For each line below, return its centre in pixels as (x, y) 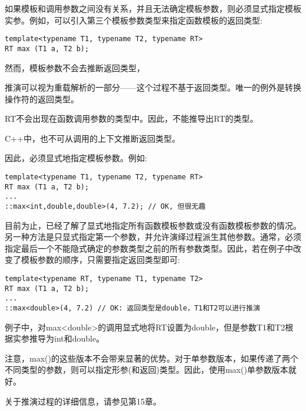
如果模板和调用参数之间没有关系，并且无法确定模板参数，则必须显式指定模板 (153, 8)
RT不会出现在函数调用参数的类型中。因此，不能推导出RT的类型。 (132, 118)
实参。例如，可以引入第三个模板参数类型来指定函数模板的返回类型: (134, 20)
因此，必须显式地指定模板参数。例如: (76, 158)
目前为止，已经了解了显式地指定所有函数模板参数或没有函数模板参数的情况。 (153, 225)
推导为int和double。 (67, 338)
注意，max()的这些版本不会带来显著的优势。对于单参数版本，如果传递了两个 (152, 358)
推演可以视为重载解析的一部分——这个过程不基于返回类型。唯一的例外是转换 (153, 87)
